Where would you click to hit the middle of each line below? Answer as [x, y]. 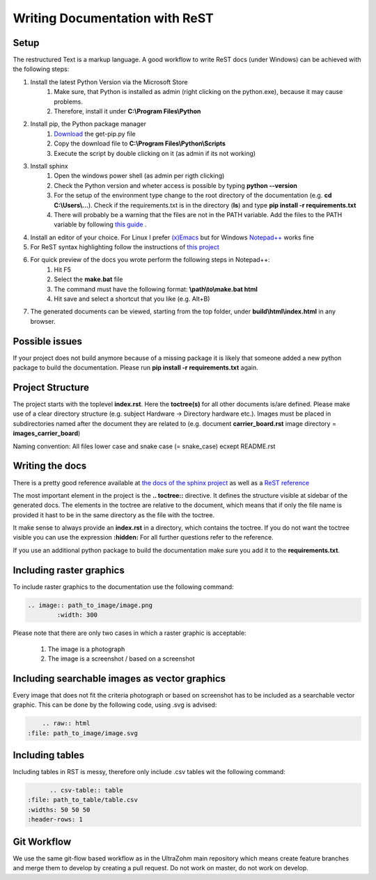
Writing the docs [50, 466]
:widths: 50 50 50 [59, 810]
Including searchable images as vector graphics [119, 678]
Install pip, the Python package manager [88, 124]
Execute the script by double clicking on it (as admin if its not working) [155, 153]
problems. [68, 102]
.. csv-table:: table [86, 791]
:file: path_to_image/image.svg [83, 733]
